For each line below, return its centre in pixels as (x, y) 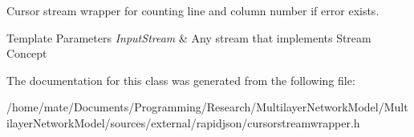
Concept (27, 53)
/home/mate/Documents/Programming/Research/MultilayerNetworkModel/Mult (207, 107)
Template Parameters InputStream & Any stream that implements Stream (189, 37)
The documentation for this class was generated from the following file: (181, 80)
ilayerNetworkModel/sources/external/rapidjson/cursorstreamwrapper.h (183, 122)
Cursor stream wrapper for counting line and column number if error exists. (193, 10)
